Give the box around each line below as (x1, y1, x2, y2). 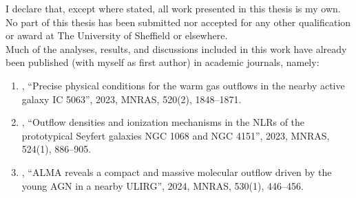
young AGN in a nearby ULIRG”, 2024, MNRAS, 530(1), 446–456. (21, 178, 304, 192)
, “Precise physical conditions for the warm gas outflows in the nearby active (21, 78, 345, 92)
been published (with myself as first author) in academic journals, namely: (6, 55, 320, 69)
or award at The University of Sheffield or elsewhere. (6, 28, 228, 43)
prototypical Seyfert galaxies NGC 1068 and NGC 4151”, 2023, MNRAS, (21, 128, 330, 142)
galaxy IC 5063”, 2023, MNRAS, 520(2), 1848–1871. (21, 91, 242, 106)
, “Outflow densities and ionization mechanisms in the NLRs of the (21, 115, 305, 129)
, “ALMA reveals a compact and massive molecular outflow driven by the (21, 164, 332, 179)
